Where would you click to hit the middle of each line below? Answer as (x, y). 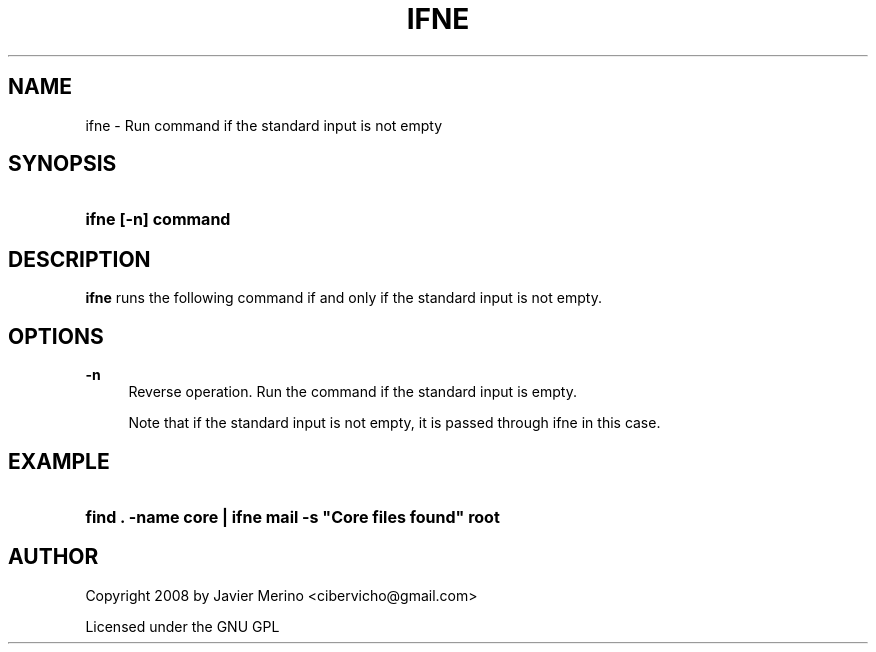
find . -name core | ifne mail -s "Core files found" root (292, 516)
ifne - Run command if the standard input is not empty (264, 125)
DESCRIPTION (79, 259)
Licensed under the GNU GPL (182, 626)
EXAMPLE (59, 461)
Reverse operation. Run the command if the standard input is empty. (352, 392)
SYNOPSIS (62, 164)
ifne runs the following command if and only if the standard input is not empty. (343, 298)
